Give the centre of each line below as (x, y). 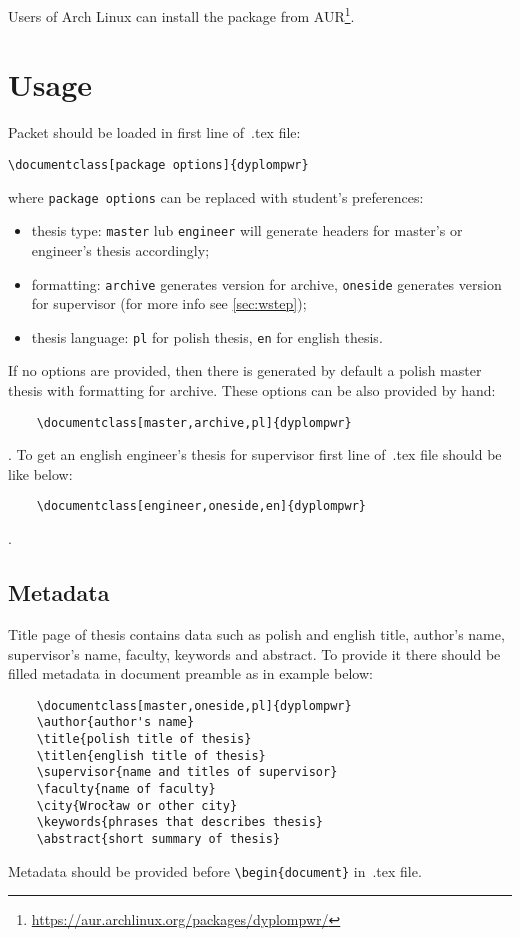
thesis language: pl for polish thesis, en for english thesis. (207, 336)
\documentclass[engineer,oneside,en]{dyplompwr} (201, 506)
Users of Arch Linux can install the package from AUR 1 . (181, 14)
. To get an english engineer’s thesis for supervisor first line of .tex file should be (255, 454)
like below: (40, 473)
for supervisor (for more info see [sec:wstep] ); (169, 303)
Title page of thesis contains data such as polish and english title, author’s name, (256, 633)
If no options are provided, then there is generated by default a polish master (245, 370)
